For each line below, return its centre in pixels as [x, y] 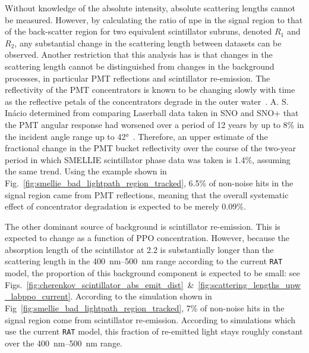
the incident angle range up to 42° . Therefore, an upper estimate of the [136, 136]
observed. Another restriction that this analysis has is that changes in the [139, 54]
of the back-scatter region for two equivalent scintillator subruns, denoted [138, 31]
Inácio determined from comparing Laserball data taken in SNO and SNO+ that [152, 113]
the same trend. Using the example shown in [86, 171]
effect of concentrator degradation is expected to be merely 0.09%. [125, 206]
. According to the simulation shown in [141, 296]
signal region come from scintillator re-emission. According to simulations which [150, 319]
